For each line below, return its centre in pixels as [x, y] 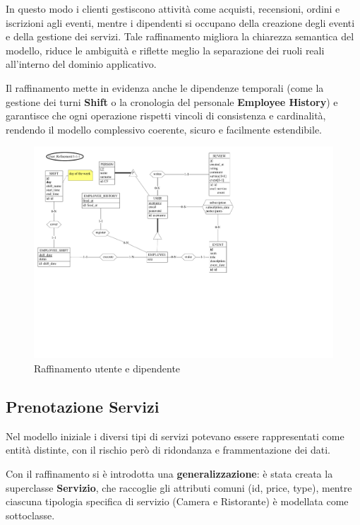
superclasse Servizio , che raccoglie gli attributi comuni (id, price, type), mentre [179, 487]
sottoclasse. [30, 515]
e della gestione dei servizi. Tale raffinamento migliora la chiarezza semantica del [180, 36]
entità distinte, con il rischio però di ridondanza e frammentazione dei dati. [168, 450]
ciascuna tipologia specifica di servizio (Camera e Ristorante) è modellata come [177, 501]
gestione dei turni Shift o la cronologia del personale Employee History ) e [172, 101]
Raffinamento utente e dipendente [107, 368]
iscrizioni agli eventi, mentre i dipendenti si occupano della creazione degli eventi [180, 22]
